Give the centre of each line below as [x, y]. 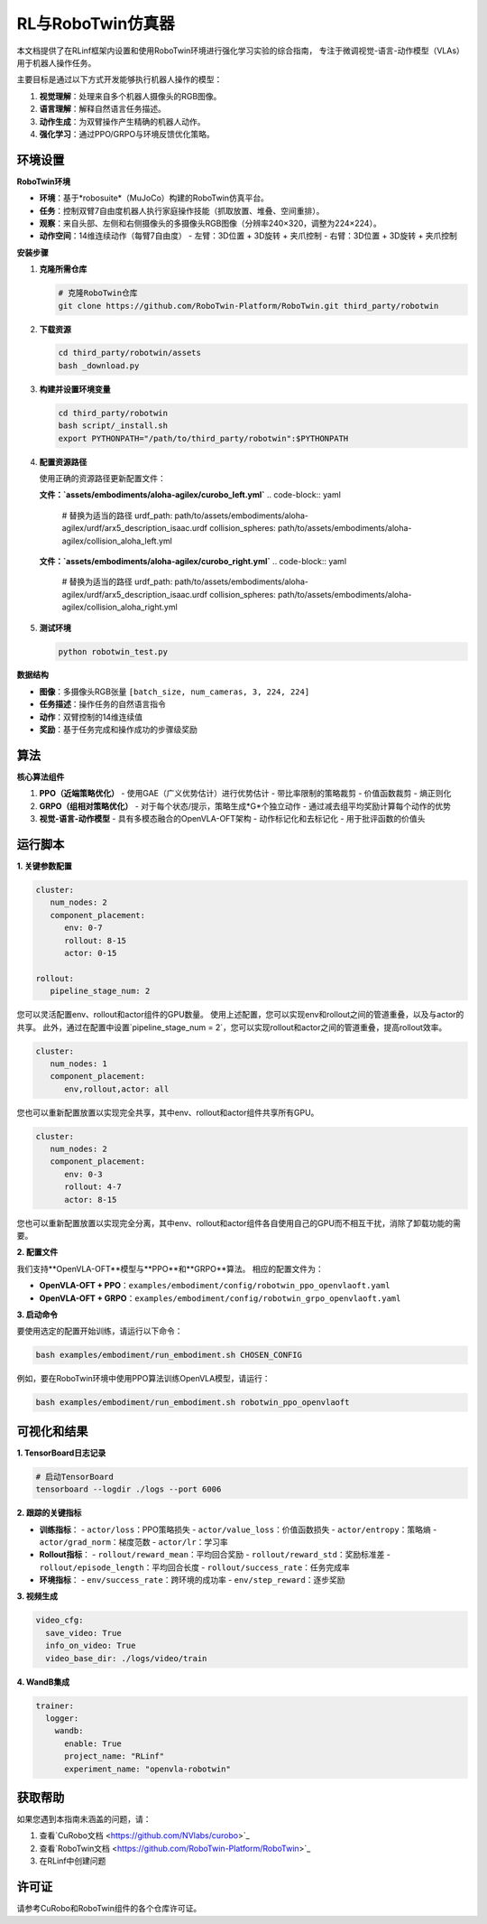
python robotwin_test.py [113, 651]
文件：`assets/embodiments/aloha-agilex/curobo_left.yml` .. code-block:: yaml [190, 495]
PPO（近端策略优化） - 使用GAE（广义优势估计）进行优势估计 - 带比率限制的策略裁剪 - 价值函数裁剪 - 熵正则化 [245, 794]
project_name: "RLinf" [115, 1757]
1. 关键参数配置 [44, 866]
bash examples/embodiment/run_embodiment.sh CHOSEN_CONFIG [169, 1355]
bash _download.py [99, 365]
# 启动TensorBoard [75, 1477]
